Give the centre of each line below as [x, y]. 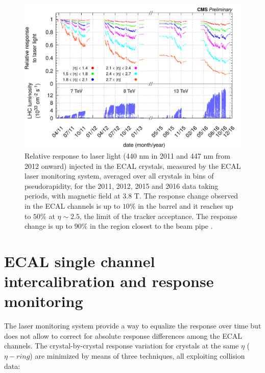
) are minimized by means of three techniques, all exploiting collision [137, 356]
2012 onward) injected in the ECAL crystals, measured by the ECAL [133, 166]
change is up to [49, 226]
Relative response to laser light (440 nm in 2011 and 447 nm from [128, 155]
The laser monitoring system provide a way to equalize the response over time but [133, 326]
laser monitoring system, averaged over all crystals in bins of [119, 176]
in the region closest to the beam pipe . [151, 226]
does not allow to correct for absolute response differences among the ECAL [123, 335]
